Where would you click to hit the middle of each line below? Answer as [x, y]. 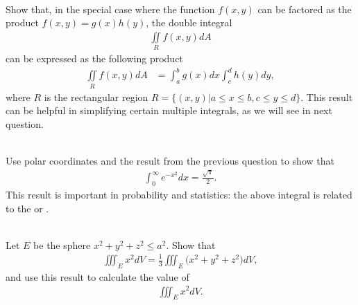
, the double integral [189, 22]
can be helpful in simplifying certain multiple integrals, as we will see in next [169, 110]
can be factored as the [305, 9]
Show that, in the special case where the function [110, 9]
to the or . [27, 208]
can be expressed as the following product [94, 58]
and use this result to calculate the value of [97, 276]
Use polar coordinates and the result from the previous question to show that [170, 160]
